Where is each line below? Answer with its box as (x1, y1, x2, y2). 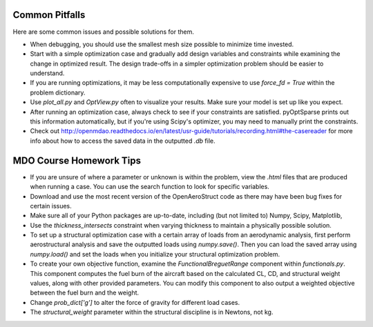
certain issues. (30, 201, 72, 210)
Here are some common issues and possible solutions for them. (12, 28, 195, 36)
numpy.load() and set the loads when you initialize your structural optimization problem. (30, 250, 280, 258)
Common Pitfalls (12, 9, 86, 21)
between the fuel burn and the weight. (30, 288, 140, 297)
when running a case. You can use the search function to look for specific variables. (30, 183, 269, 191)
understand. (30, 69, 65, 77)
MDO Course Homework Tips (12, 155, 142, 166)
